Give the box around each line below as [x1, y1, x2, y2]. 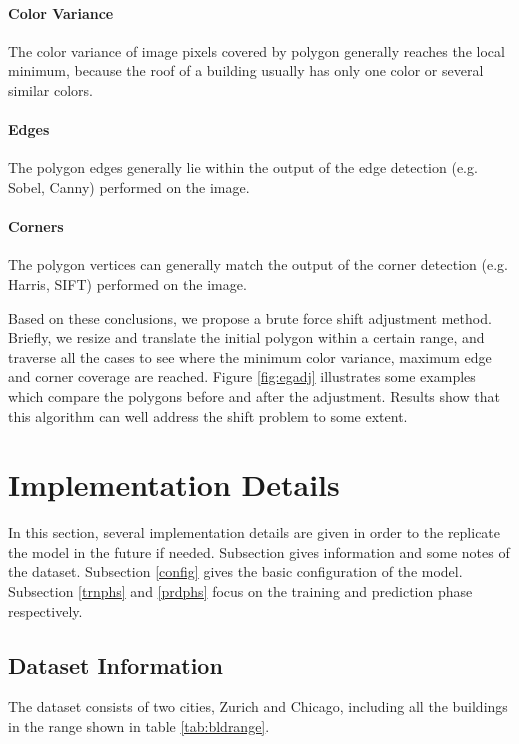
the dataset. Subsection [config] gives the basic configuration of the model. [8, 561, 463, 582]
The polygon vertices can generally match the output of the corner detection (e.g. [8, 254, 508, 275]
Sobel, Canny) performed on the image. [8, 176, 250, 197]
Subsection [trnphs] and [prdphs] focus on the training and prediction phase [8, 581, 473, 602]
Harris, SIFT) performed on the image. [8, 273, 247, 294]
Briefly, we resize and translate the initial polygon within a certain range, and [8, 327, 485, 348]
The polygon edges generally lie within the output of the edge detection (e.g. [8, 157, 478, 178]
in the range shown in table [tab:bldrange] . [8, 716, 270, 736]
